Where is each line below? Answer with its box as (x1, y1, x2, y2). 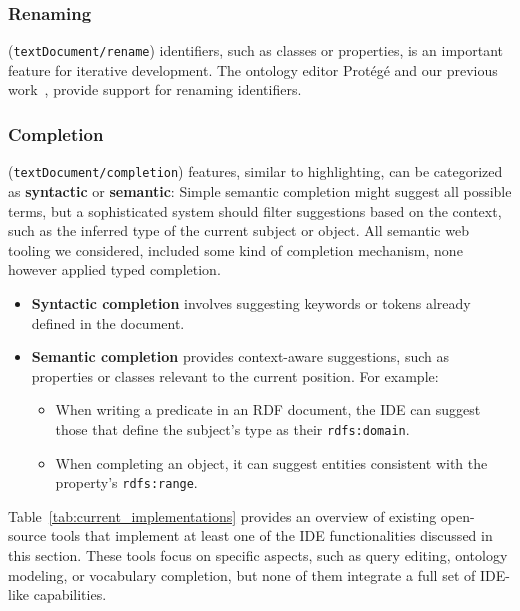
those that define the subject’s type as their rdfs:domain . (55, 418, 410, 439)
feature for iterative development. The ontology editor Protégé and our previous (8, 59, 498, 80)
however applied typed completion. (8, 259, 221, 280)
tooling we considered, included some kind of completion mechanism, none (8, 239, 463, 260)
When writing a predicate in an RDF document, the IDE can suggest (55, 399, 481, 420)
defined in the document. (31, 312, 185, 333)
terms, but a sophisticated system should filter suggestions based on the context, (8, 200, 502, 221)
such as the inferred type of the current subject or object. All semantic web (8, 220, 469, 241)
